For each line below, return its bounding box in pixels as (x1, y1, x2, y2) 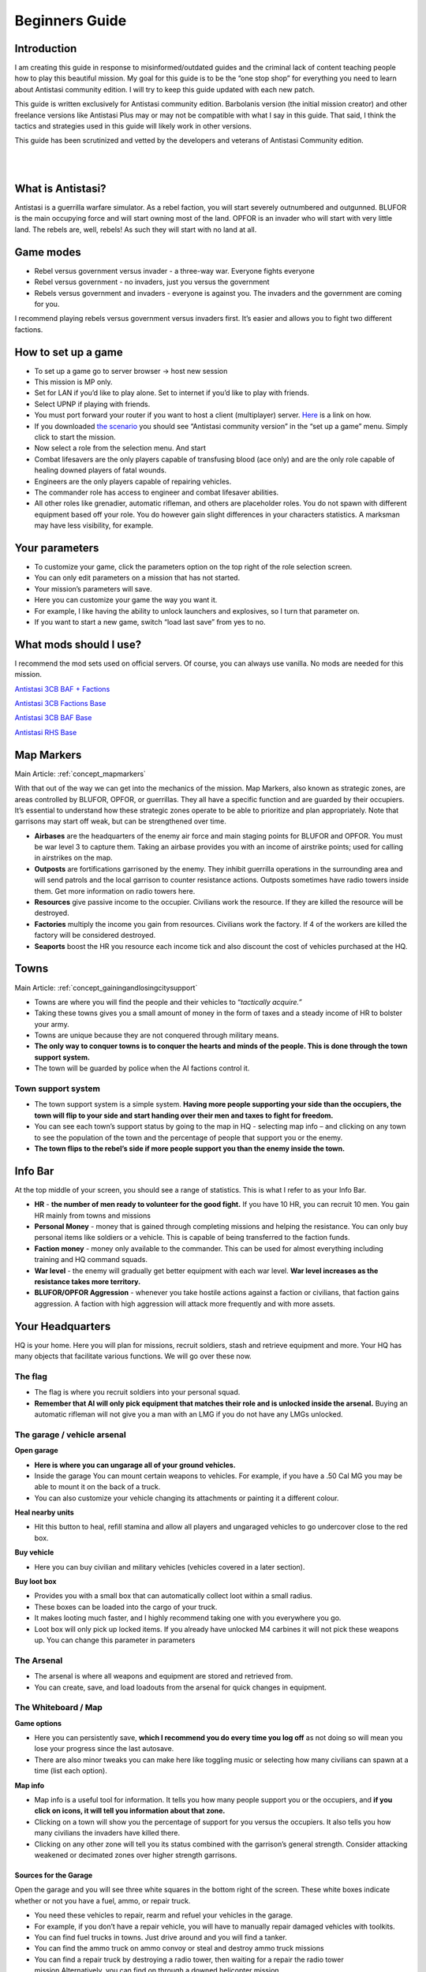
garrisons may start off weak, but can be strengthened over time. (14, 816, 226, 826)
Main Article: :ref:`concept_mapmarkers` (14, 769, 146, 779)
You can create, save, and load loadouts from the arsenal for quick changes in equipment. (34, 1683, 327, 1692)
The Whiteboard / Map (14, 1702, 103, 1713)
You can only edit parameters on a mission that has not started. (34, 573, 241, 583)
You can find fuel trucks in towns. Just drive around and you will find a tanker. (34, 1933, 287, 1942)
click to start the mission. (34, 432, 116, 442)
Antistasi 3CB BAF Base (14, 713, 92, 723)
